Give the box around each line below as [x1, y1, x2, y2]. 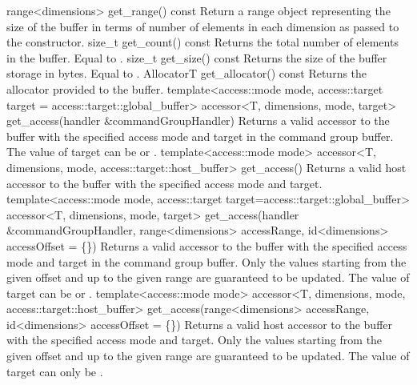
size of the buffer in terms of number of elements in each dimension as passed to [6, 18, 399, 34]
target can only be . [6, 363, 103, 379]
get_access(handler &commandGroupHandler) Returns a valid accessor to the [6, 112, 390, 129]
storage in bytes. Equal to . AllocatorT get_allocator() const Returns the [6, 65, 367, 82]
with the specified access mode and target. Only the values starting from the [6, 331, 383, 348]
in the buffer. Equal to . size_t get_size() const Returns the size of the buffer [6, 49, 387, 66]
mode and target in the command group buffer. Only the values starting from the [6, 253, 407, 270]
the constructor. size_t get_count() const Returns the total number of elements [6, 34, 399, 50]
